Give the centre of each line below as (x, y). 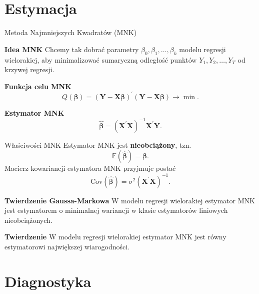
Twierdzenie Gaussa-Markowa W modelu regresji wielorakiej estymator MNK (130, 200)
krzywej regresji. (29, 69)
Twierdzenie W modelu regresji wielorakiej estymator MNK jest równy (115, 237)
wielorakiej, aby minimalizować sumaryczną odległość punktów (101, 59)
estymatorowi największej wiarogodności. (67, 246)
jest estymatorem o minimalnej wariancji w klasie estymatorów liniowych (116, 210)
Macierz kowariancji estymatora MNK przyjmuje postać (90, 168)
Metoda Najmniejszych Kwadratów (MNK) (71, 32)
